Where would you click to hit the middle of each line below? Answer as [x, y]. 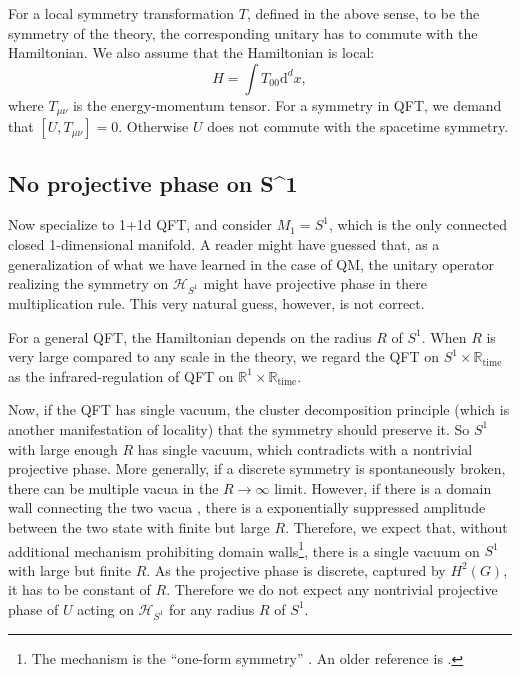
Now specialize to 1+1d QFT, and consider [140, 224]
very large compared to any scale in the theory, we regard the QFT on [223, 356]
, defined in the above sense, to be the [363, 13]
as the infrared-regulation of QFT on [121, 375]
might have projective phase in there [315, 283]
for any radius [212, 608]
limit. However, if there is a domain [383, 487]
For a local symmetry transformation [121, 13]
